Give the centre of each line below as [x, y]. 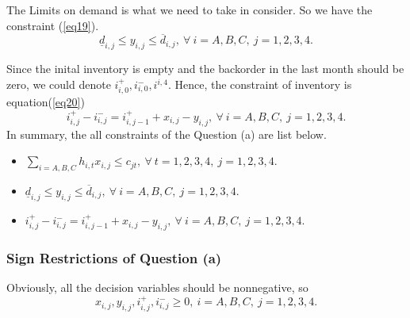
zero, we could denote [59, 84]
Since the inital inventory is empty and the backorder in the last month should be [205, 69]
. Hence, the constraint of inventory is [260, 84]
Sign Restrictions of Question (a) [114, 257]
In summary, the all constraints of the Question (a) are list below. [167, 134]
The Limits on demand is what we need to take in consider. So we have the [190, 10]
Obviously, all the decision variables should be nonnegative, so [157, 287]
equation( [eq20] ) [46, 102]
